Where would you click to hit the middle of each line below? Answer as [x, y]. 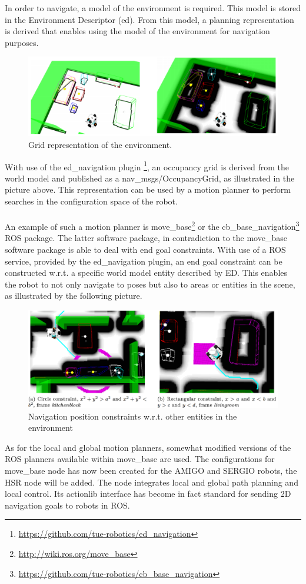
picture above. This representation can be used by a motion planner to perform [148, 189]
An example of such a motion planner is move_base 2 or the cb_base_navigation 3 [152, 225]
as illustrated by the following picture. [74, 296]
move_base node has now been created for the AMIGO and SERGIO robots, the [151, 470]
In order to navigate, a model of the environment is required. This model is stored [153, 8]
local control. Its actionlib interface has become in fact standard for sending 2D [148, 494]
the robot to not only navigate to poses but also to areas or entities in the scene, [150, 284]
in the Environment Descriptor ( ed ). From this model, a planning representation [149, 19]
